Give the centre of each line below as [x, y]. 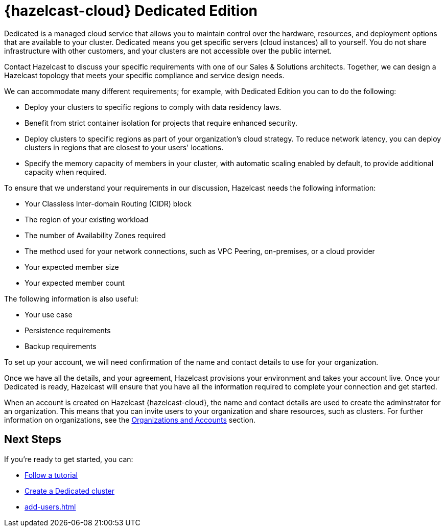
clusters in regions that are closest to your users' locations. [124, 147]
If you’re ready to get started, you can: [69, 459]
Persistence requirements [68, 330]
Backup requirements [61, 346]
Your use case [49, 314]
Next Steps [33, 440]
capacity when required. [65, 172]
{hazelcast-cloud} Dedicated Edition [131, 11]
